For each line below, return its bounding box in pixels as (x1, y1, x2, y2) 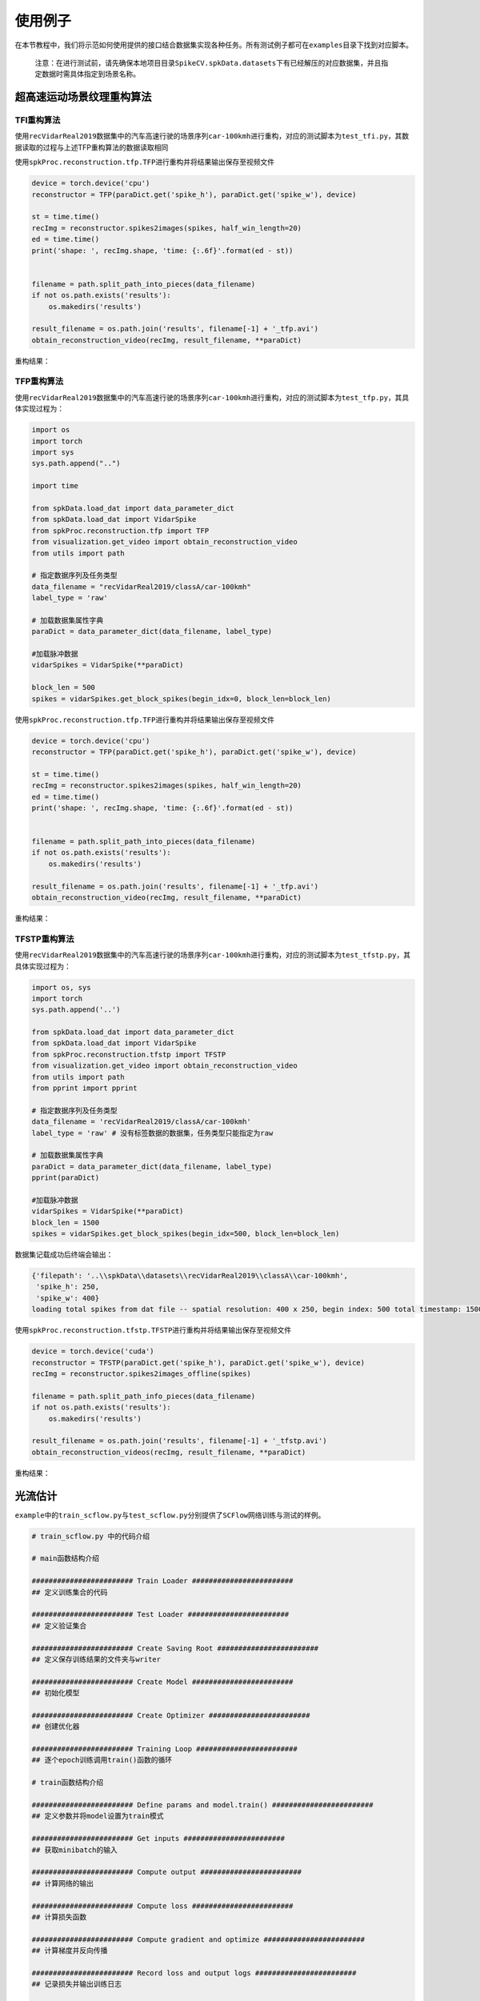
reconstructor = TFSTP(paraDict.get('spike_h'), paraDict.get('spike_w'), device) (31, 1357, 366, 1367)
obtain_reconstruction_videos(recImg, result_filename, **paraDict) (31, 1447, 306, 1457)
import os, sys (31, 983, 91, 992)
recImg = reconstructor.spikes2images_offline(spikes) (31, 1369, 251, 1378)
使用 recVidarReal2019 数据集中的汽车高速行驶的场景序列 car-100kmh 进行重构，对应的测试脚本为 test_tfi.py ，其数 (14, 131, 410, 141)
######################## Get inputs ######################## (31, 1834, 286, 1843)
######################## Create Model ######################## (31, 1677, 294, 1686)
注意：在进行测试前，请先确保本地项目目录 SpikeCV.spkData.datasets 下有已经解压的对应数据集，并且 (34, 58, 382, 67)
